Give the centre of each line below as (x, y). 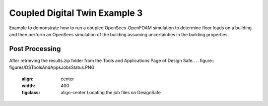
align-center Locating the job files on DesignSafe (111, 93)
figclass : (31, 93)
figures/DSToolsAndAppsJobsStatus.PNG (52, 67)
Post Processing (35, 49)
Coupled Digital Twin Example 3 (76, 13)
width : (29, 86)
